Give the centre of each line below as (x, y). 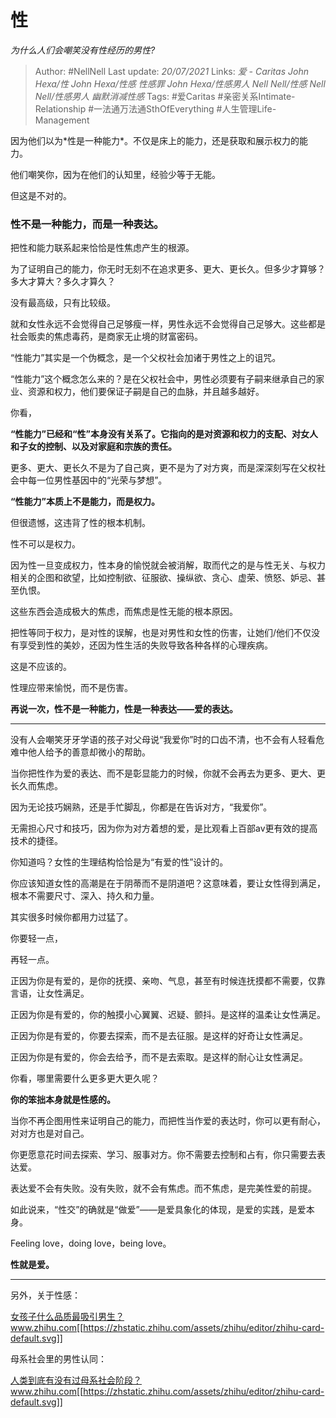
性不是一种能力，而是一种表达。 (87, 224)
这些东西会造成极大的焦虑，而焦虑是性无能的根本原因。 (124, 612)
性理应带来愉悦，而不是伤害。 (71, 688)
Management (62, 120)
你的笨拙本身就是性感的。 (63, 1100)
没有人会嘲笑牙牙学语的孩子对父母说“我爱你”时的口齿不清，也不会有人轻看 (163, 740)
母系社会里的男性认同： (58, 1359)
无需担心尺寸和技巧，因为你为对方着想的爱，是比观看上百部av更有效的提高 (164, 828)
